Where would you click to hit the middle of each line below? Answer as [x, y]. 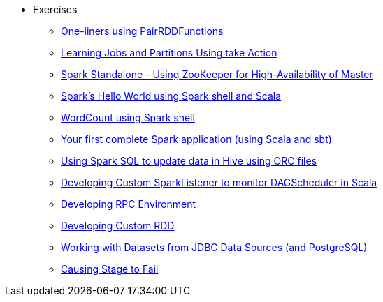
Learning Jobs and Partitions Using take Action [169, 53]
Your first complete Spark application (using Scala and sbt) [196, 139]
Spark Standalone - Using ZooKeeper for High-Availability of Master [217, 74]
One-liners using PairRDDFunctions [142, 31]
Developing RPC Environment [129, 204]
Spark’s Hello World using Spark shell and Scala [171, 96]
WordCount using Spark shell [128, 118]
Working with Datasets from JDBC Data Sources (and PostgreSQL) [214, 247]
